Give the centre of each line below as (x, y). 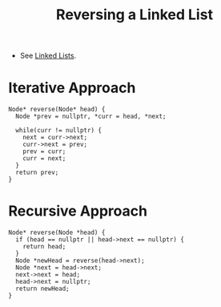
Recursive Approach (78, 211)
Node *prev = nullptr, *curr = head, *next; (91, 117)
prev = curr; (44, 151)
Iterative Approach (72, 88)
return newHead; (42, 289)
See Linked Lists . (48, 56)
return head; (44, 247)
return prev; (37, 173)
